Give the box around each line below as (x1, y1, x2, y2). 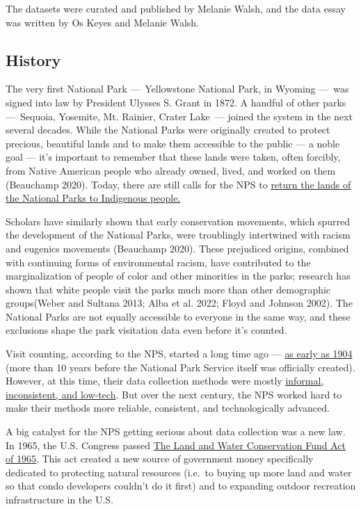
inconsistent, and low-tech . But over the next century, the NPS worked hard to (6, 387, 342, 401)
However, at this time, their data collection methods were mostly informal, (6, 373, 324, 388)
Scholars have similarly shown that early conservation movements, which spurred (6, 213, 350, 228)
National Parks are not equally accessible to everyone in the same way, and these (6, 309, 351, 323)
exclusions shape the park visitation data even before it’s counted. (6, 323, 287, 337)
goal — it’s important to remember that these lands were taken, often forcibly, (6, 150, 341, 164)
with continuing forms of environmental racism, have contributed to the (6, 255, 311, 269)
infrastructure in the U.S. (6, 492, 114, 507)
